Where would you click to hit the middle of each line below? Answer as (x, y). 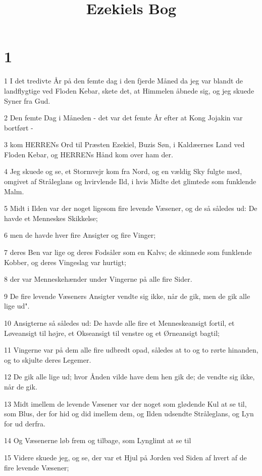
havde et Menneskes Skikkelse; (51, 218)
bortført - (19, 127)
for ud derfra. (25, 423)
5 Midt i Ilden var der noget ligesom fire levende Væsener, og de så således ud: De (131, 208)
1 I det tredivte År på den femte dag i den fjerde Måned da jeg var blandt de (124, 81)
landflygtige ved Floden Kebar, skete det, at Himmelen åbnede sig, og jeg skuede (129, 90)
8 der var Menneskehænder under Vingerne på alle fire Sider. (98, 279)
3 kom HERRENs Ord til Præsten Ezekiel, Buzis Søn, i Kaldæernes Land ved (124, 144)
